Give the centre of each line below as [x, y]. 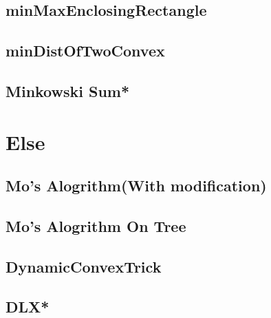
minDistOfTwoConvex [85, 51]
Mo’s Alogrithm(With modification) [136, 185]
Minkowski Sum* [68, 91]
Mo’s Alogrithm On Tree [96, 225]
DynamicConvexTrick [84, 266]
